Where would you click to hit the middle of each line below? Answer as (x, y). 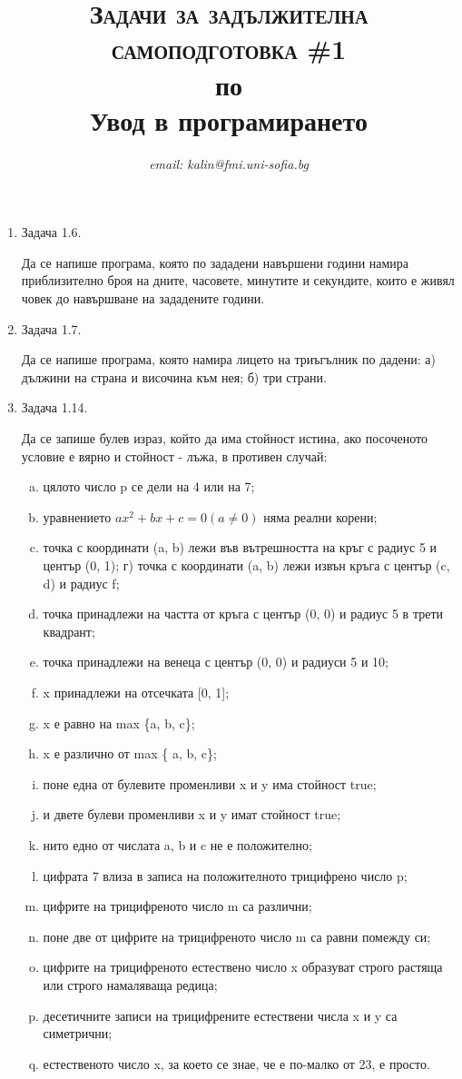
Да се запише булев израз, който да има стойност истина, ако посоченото (224, 438)
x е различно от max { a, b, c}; (130, 753)
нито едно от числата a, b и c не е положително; (177, 844)
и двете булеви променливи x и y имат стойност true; (192, 814)
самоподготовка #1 (229, 49)
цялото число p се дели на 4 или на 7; (149, 486)
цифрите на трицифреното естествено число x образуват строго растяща (243, 967)
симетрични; (78, 1033)
